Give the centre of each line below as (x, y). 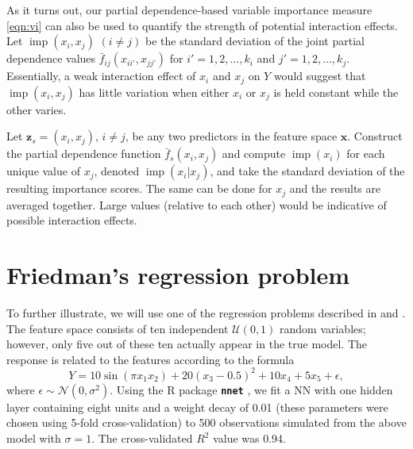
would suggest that (320, 76)
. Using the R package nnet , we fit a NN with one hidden (251, 389)
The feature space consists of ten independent (118, 328)
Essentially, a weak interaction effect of (101, 76)
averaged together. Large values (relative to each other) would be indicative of (197, 204)
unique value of (43, 171)
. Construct (375, 136)
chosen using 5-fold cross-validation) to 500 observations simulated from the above (206, 422)
